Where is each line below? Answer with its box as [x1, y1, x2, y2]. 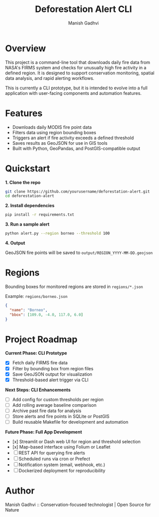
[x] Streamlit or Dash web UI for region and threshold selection [12, 439, 141, 445]
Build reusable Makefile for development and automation [12, 419, 128, 425]
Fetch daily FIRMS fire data [12, 360, 68, 366]
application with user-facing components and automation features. [5, 90, 142, 96]
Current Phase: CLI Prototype [5, 350, 67, 356]
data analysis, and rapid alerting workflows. [5, 75, 94, 81]
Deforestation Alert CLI [35, 3, 132, 15]
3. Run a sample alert [5, 221, 50, 228]
